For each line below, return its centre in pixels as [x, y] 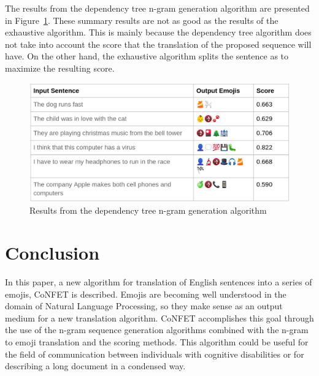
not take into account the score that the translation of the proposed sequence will [158, 44]
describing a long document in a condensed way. [95, 366]
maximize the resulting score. [60, 68]
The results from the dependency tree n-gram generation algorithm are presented [157, 8]
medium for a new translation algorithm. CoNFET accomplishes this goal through [159, 318]
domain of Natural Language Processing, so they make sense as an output [144, 306]
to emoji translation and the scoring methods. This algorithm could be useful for [157, 342]
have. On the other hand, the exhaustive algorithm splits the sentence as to [147, 56]
